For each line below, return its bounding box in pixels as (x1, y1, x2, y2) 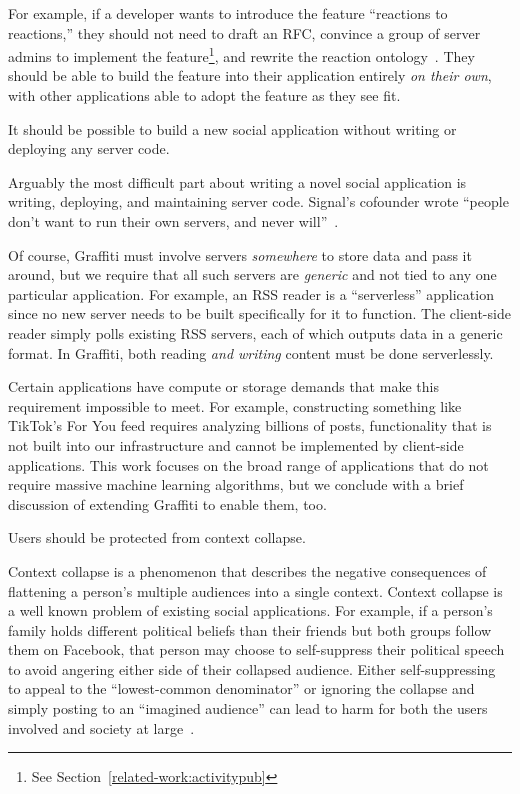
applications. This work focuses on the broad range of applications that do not (8, 454, 489, 475)
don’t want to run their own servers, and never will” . (8, 211, 339, 231)
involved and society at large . (8, 717, 195, 738)
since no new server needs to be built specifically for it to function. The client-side (8, 303, 511, 324)
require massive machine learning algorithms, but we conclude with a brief (8, 474, 464, 495)
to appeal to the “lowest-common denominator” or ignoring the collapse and (8, 678, 475, 699)
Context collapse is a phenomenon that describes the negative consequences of (8, 560, 487, 581)
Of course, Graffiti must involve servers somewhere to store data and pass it (8, 244, 472, 265)
